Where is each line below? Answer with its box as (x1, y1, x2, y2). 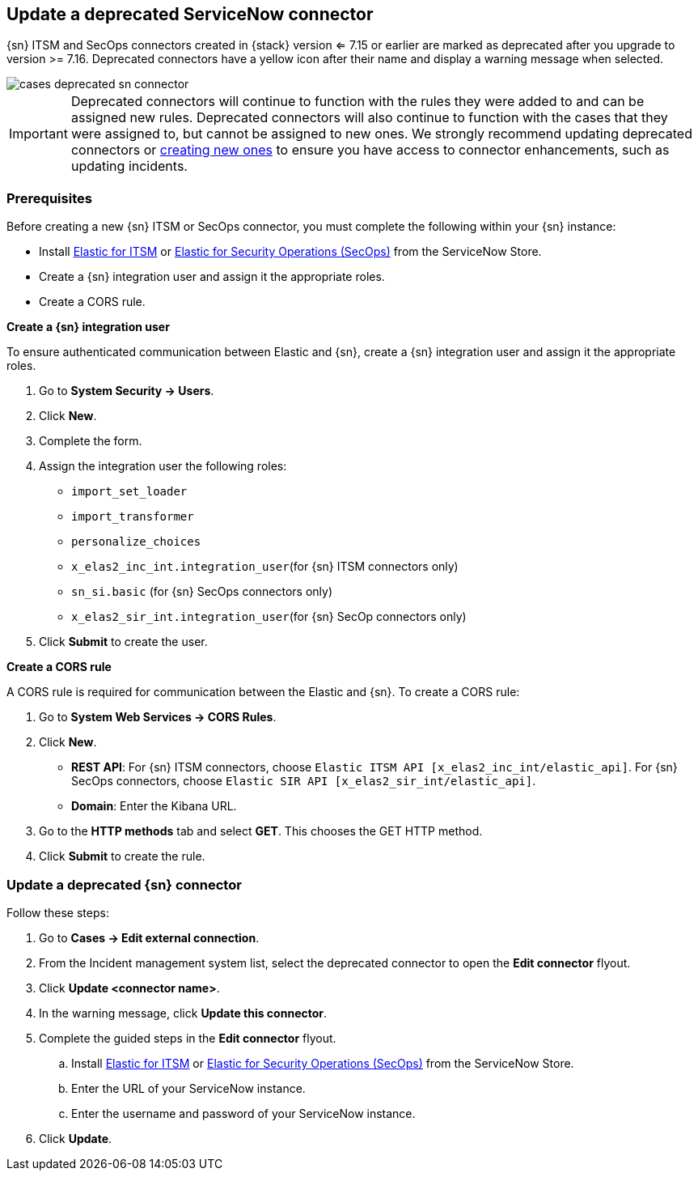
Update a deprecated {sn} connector (6, 876, 242, 893)
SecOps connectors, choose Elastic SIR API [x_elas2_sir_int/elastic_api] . (71, 774, 536, 788)
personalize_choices (71, 535, 201, 549)
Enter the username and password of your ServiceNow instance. (71, 1106, 416, 1120)
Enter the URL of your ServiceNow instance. (71, 1081, 306, 1095)
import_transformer (71, 510, 194, 524)
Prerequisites (6, 189, 92, 206)
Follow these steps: (6, 905, 109, 920)
